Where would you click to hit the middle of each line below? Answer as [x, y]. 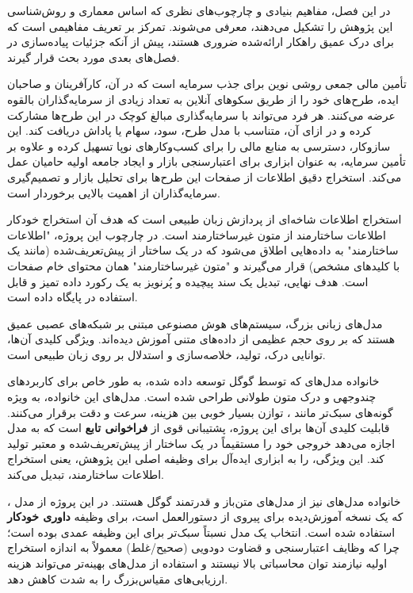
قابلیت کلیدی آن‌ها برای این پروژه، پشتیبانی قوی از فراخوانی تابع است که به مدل [199, 428]
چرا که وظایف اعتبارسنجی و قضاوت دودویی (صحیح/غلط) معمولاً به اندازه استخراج [203, 547]
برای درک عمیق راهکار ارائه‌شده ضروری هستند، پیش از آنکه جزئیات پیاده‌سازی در [201, 42]
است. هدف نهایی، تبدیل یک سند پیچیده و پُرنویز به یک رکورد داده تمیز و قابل [188, 281]
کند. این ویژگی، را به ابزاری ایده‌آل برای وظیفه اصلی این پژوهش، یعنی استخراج [196, 459]
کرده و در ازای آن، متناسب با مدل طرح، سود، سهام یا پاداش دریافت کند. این [189, 130]
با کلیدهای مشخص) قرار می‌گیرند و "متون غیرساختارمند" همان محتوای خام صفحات [204, 265]
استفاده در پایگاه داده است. [73, 297]
